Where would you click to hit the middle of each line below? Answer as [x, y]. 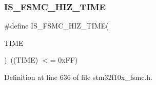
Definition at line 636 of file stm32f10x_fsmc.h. [78, 77]
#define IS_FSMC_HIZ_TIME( [56, 26]
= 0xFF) [64, 60]
